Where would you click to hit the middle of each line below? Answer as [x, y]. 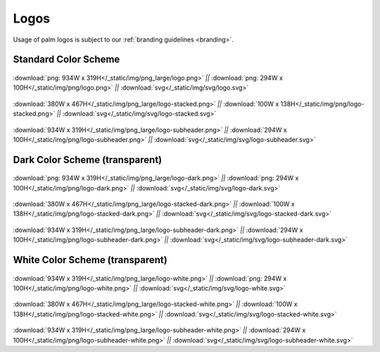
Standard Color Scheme [66, 60]
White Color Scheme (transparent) [90, 260]
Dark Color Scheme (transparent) [87, 160]
